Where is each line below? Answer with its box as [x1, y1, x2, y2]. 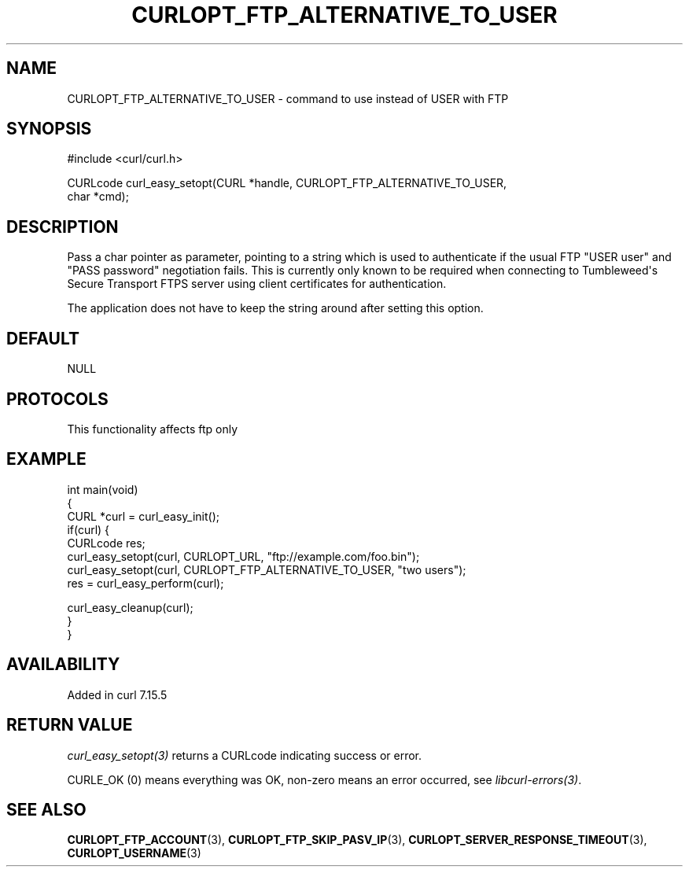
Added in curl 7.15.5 [67, 687, 168, 702]
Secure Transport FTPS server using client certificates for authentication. [67, 277, 447, 291]
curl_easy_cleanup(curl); [67, 600, 193, 614]
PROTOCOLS [6, 389, 109, 409]
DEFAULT [6, 328, 79, 348]
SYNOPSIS [6, 119, 92, 139]
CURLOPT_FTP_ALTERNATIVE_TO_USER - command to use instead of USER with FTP [67, 91, 509, 105]
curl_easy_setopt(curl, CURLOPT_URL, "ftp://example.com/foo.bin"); [67, 549, 420, 563]
